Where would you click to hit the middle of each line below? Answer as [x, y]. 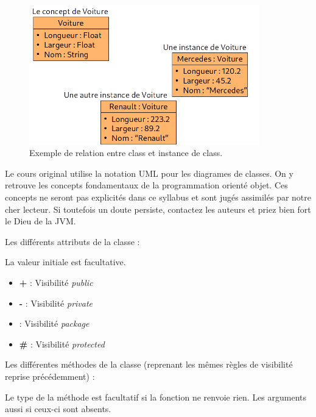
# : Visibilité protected [62, 344]
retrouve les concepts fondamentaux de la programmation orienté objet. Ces [146, 185]
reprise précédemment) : [50, 376]
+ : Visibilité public [56, 282]
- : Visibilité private [56, 303]
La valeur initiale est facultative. [65, 262]
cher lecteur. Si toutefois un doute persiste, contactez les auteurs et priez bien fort [158, 209]
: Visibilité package [54, 323]
